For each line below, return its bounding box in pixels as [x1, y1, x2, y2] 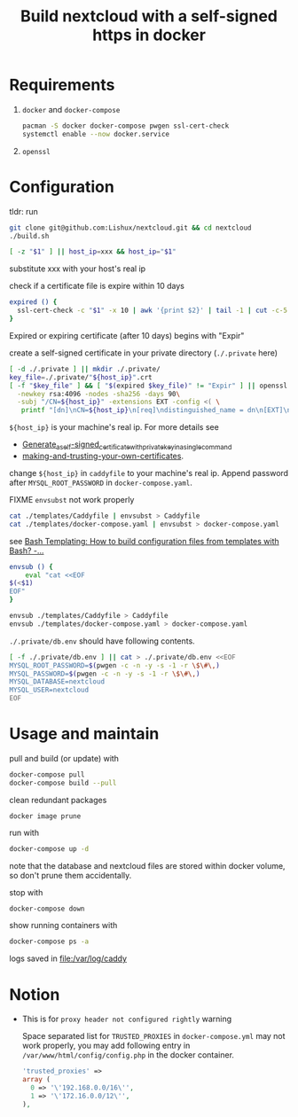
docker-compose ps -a [9, 937, 90, 946]
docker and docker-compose [21, 104, 121, 114]
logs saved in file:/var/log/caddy [9, 953, 127, 964]
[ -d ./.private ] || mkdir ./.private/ [9, 364, 161, 373]
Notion [9, 984, 60, 1004]
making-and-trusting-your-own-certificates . [21, 450, 184, 461]
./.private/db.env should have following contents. [9, 636, 195, 646]
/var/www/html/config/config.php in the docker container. [21, 1050, 235, 1060]
